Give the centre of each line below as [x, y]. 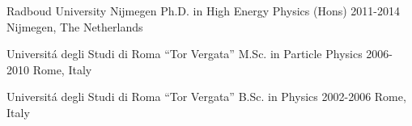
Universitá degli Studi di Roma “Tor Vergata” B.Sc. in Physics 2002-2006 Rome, [206, 97]
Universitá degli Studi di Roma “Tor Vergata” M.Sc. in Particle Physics [185, 54]
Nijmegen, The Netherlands [75, 26]
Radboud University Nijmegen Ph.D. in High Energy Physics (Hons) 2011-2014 [203, 10]
